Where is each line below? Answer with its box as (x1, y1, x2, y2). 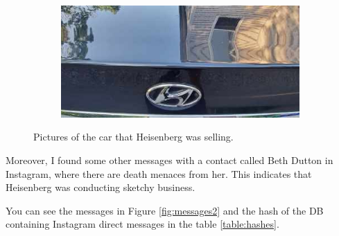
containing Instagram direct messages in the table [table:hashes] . (6, 217, 279, 231)
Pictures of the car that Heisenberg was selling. (33, 129, 234, 144)
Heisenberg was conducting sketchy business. (6, 180, 195, 194)
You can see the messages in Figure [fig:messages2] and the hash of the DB (6, 203, 324, 217)
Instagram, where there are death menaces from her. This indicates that (6, 166, 312, 181)
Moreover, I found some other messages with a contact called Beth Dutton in (6, 153, 333, 167)
